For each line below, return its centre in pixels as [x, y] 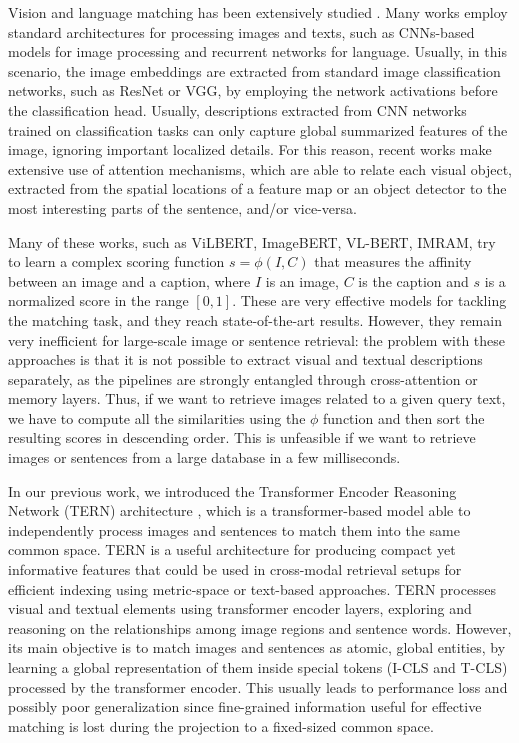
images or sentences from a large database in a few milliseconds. [204, 457]
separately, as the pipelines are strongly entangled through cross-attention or [243, 378]
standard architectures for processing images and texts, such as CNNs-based [241, 31]
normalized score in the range [98, 300]
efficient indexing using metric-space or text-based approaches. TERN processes [252, 588]
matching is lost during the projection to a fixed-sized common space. [221, 725]
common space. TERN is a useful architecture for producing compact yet [232, 549]
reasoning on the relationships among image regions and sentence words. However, [260, 627]
